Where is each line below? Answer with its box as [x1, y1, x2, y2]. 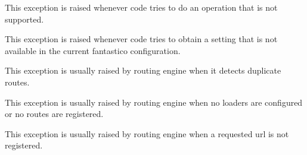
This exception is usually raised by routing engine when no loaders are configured [5, 96, 303, 108]
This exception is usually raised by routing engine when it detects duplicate [5, 64, 281, 77]
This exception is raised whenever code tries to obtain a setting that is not [5, 33, 278, 45]
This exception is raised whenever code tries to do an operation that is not [5, 1, 278, 13]
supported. [5, 12, 44, 25]
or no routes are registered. [5, 107, 104, 120]
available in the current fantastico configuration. [5, 44, 181, 56]
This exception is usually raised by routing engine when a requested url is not [5, 127, 289, 140]
